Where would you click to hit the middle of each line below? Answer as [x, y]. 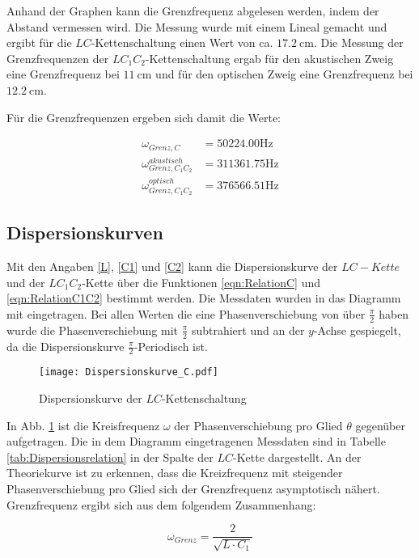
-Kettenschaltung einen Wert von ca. [182, 42]
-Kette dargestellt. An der [297, 457]
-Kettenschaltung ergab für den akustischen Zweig [269, 58]
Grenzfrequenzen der [58, 58]
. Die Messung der [358, 42]
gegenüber [380, 425]
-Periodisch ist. [171, 346]
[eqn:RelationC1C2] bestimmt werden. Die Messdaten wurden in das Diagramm [204, 298]
